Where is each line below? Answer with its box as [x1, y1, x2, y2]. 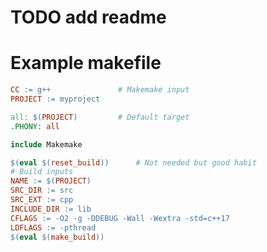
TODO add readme [10, 6, 167, 29]
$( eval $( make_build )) [10, 232, 105, 242]
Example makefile [10, 52, 162, 75]
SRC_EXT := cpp [10, 195, 74, 205]
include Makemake [10, 139, 83, 150]
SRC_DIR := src [10, 186, 74, 196]
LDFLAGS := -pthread [10, 222, 97, 233]
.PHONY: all [10, 121, 60, 131]
